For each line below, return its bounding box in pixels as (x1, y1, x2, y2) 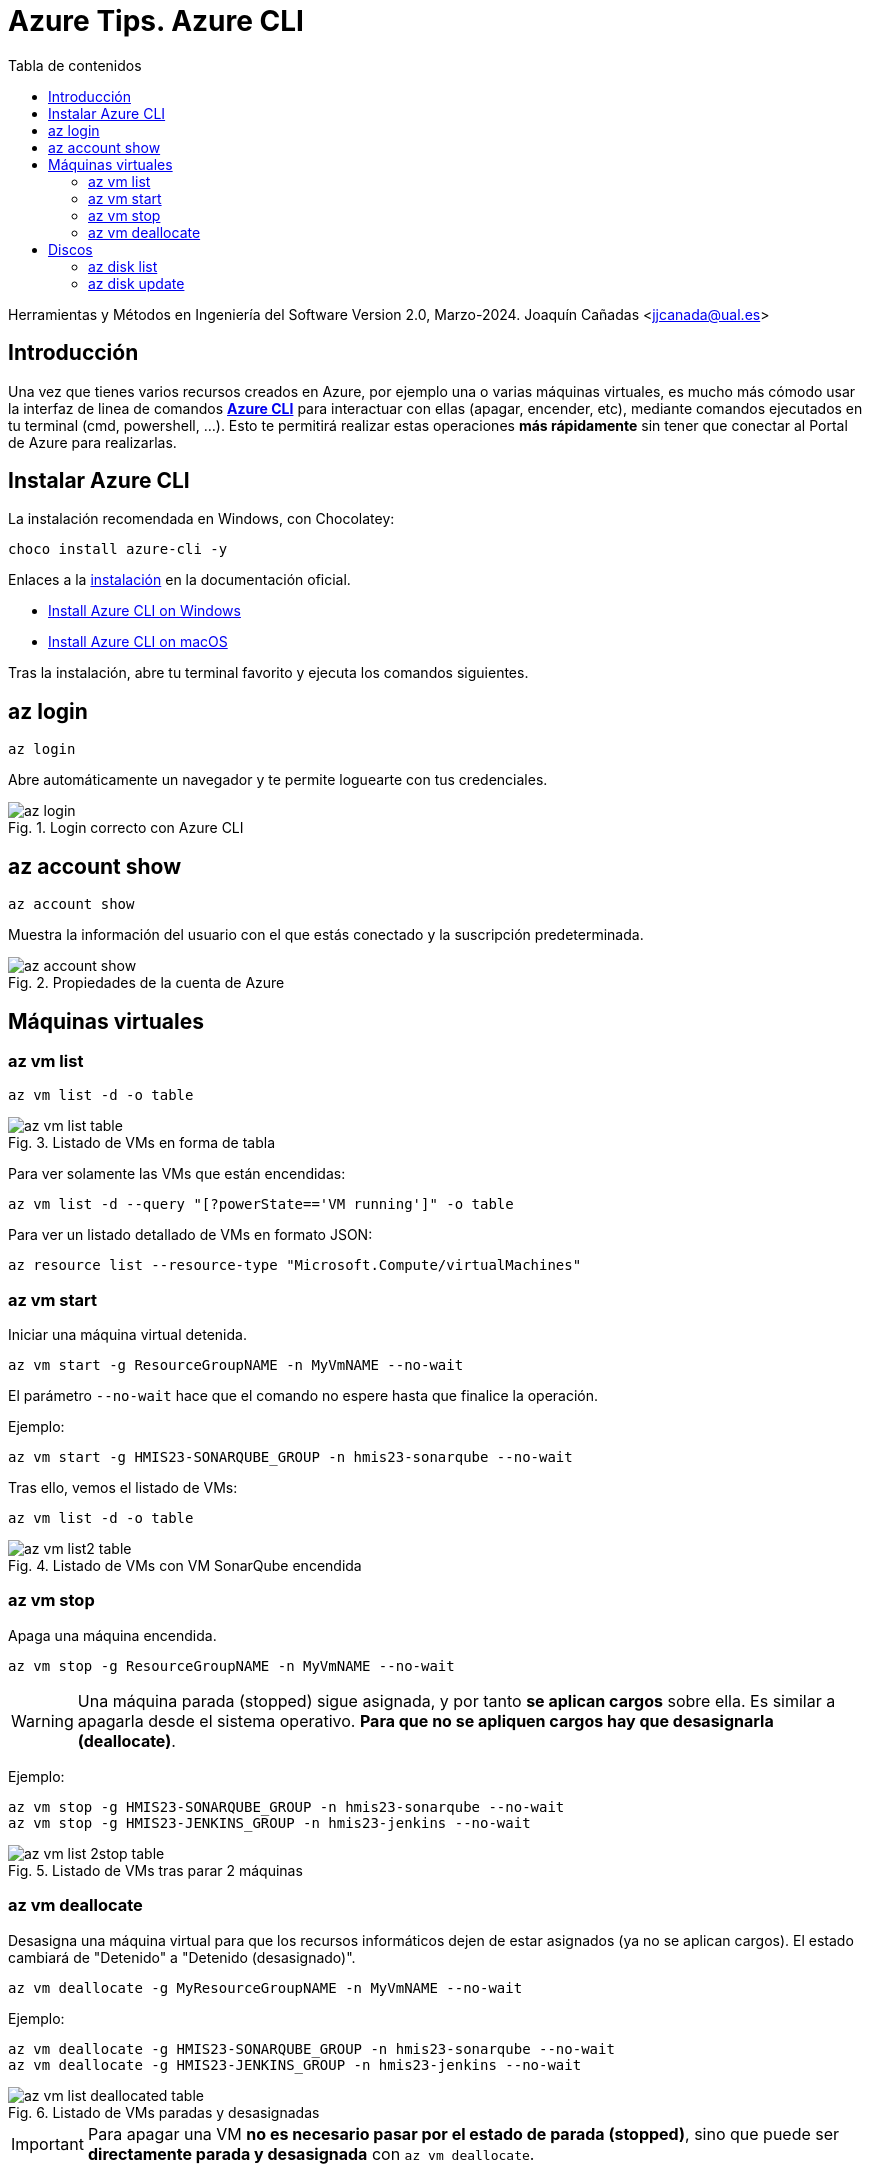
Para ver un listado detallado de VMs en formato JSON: (8, 1226, 373, 1244)
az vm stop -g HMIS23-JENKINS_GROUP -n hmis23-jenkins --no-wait (8, 1814, 531, 1831)
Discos (48, 240, 93, 258)
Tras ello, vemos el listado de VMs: (8, 1479, 238, 1497)
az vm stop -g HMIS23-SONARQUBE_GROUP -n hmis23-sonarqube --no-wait (8, 1798, 565, 1815)
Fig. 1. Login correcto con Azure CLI (8, 819, 244, 837)
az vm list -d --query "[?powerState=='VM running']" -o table (8, 1196, 514, 1213)
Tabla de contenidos (8, 56, 142, 74)
